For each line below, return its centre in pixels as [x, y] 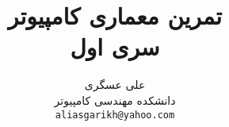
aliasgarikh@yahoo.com [115, 115]
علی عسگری [115, 85]
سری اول [115, 46]
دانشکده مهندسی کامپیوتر [115, 100]
